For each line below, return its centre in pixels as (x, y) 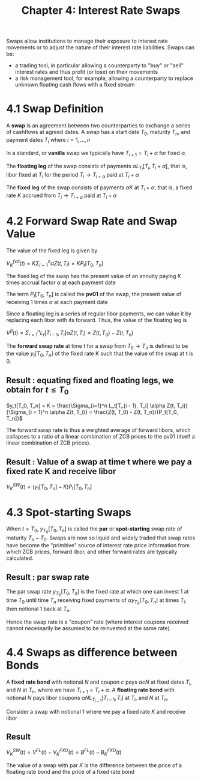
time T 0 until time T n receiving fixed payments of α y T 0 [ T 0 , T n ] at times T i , (97, 601)
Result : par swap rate (48, 577)
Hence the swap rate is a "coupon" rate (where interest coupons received (97, 622)
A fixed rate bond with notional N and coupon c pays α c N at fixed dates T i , (99, 682)
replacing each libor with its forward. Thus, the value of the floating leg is (97, 320)
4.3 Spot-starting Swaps (69, 512)
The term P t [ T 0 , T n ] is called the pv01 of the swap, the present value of (94, 295)
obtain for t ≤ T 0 (37, 390)
